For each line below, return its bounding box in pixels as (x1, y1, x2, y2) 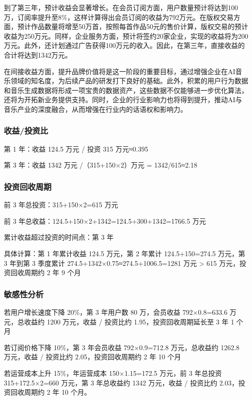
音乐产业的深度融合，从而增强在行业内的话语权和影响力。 (4, 104, 187, 114)
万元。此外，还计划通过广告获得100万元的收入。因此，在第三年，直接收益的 (4, 40, 245, 50)
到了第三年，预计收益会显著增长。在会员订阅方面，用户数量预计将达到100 (4, 2, 238, 12)
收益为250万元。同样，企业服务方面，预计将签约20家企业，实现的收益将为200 (4, 31, 248, 41)
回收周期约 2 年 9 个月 (10, 267, 81, 277)
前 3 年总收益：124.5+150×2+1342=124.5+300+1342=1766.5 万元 (4, 215, 206, 226)
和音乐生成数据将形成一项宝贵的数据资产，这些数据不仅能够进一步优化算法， (4, 85, 248, 95)
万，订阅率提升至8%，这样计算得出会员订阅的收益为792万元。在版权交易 (4, 12, 234, 22)
